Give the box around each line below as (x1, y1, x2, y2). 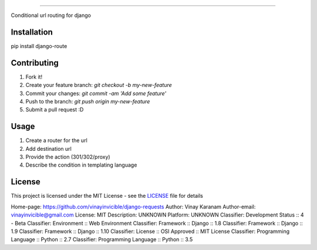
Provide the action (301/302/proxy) (25, 153, 111, 161)
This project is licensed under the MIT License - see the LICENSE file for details (11, 192, 204, 200)
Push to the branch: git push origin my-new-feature (25, 97, 150, 105)
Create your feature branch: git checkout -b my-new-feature (25, 82, 173, 89)
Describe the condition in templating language (25, 161, 137, 168)
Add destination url (25, 145, 72, 152)
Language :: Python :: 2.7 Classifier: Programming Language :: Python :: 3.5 (11, 236, 193, 243)
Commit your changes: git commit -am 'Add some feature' (25, 90, 167, 97)
